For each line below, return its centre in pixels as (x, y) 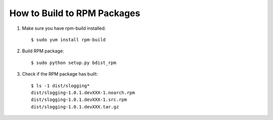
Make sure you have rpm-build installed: (64, 28)
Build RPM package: (43, 51)
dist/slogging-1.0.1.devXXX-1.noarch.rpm (83, 93)
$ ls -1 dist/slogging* (60, 85)
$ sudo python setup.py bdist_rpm (74, 63)
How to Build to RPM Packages (75, 13)
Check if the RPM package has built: (60, 74)
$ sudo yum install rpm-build (69, 40)
